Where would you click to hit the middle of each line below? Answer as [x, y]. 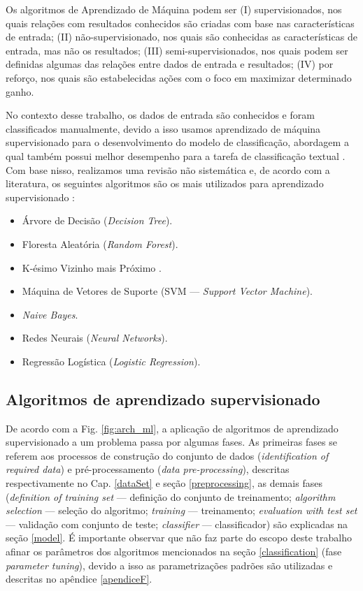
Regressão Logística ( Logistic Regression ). [111, 361]
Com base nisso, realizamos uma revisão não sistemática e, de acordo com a [168, 169]
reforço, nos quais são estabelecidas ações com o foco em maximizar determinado [179, 77]
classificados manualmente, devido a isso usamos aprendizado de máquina [163, 128]
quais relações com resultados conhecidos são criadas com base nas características [180, 23]
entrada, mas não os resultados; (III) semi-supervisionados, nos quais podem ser [177, 50]
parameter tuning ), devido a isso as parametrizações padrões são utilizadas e [169, 565]
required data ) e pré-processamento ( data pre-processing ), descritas [148, 469]
